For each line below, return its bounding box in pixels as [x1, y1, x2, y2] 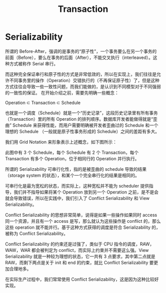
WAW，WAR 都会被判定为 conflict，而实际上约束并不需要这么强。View [5, 247, 149, 253]
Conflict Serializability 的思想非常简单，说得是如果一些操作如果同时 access [5, 212, 157, 218]
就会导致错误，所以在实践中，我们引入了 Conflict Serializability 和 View [5, 195, 150, 201]
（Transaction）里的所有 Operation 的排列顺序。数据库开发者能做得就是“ [5, 116, 153, 122]
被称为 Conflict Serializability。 [5, 230, 68, 236]
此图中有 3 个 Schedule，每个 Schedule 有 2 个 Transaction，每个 [5, 149, 139, 155]
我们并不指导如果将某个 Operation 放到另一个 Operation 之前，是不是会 [13, 189, 159, 195]
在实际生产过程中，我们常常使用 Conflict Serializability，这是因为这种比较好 [5, 276, 159, 282]
